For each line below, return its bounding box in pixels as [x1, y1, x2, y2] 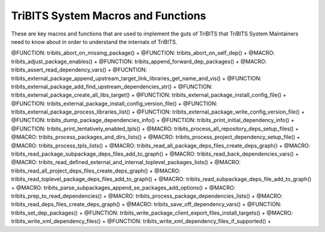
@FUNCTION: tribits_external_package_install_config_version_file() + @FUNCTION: [11, 100, 218, 107]
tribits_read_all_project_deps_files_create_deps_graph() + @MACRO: [11, 167, 181, 174]
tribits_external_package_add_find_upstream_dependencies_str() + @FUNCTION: [11, 83, 213, 90]
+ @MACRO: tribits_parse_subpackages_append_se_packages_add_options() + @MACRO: [11, 184, 236, 191]
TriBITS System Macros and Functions [11, 9, 206, 22]
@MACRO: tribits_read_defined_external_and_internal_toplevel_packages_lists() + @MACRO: [11, 159, 241, 166]
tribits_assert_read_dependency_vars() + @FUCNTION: [11, 66, 147, 73]
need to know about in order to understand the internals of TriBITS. [11, 38, 178, 45]
